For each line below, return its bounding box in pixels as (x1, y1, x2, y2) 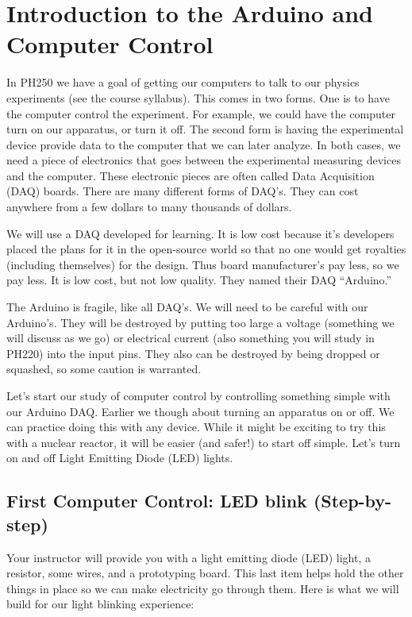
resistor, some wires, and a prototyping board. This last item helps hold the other (6, 565, 404, 581)
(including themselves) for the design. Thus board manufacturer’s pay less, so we (6, 256, 399, 272)
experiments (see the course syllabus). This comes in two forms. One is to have (6, 89, 390, 106)
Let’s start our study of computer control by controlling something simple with (6, 388, 391, 403)
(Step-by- (313, 488, 392, 513)
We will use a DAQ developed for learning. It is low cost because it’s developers (6, 225, 395, 241)
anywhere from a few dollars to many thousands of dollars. (6, 199, 292, 215)
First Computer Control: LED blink (6, 488, 307, 513)
